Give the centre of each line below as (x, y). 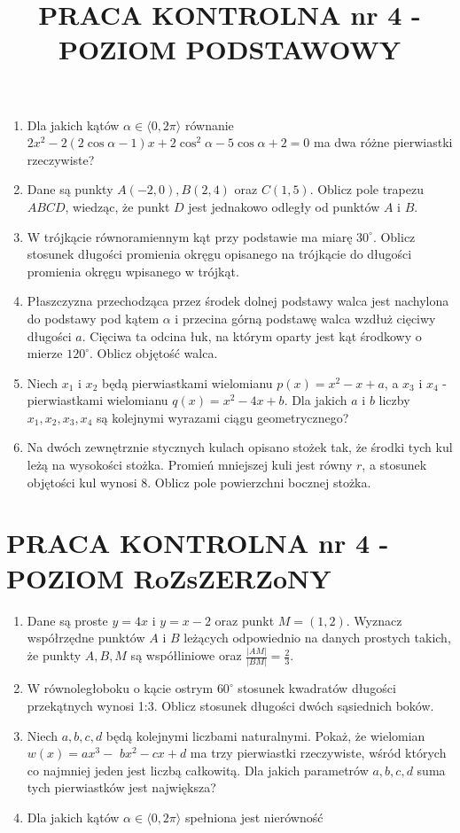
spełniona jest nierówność (254, 817)
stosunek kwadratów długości (317, 688)
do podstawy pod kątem (93, 318)
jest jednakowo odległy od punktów (284, 206)
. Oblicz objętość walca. (153, 353)
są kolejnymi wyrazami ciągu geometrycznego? (222, 417)
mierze (45, 353)
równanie (209, 125)
